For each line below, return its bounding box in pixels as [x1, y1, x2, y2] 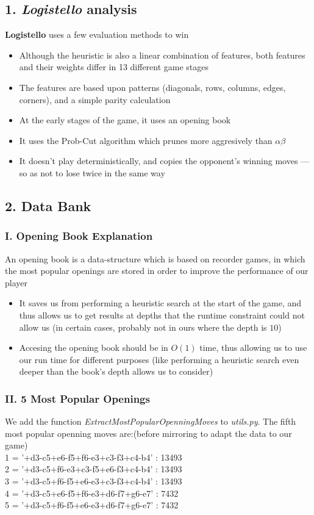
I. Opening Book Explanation [5, 228, 153, 243]
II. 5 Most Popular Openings [5, 391, 150, 406]
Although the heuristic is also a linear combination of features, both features [19, 48, 305, 61]
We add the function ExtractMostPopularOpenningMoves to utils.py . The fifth [5, 415, 296, 428]
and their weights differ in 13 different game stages [19, 60, 209, 73]
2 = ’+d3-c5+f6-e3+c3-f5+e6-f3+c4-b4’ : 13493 [5, 463, 182, 475]
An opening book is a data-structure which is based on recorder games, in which [5, 252, 305, 265]
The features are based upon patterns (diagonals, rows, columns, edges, [19, 81, 286, 93]
